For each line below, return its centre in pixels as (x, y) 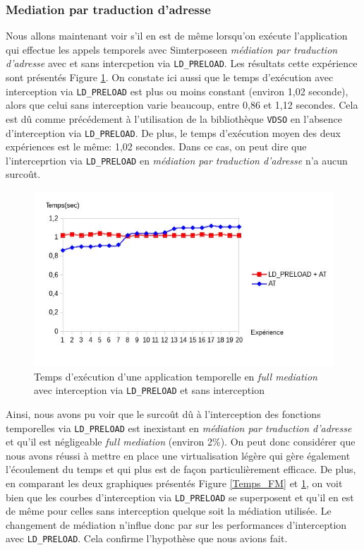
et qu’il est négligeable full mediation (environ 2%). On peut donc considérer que (181, 442)
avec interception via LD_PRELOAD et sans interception (149, 390)
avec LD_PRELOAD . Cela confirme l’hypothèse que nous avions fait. (147, 538)
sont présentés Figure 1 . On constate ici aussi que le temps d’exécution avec (170, 77)
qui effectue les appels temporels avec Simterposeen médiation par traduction (172, 49)
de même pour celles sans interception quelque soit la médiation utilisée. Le (169, 511)
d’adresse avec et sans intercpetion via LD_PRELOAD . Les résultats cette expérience (182, 63)
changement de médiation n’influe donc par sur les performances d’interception (176, 524)
